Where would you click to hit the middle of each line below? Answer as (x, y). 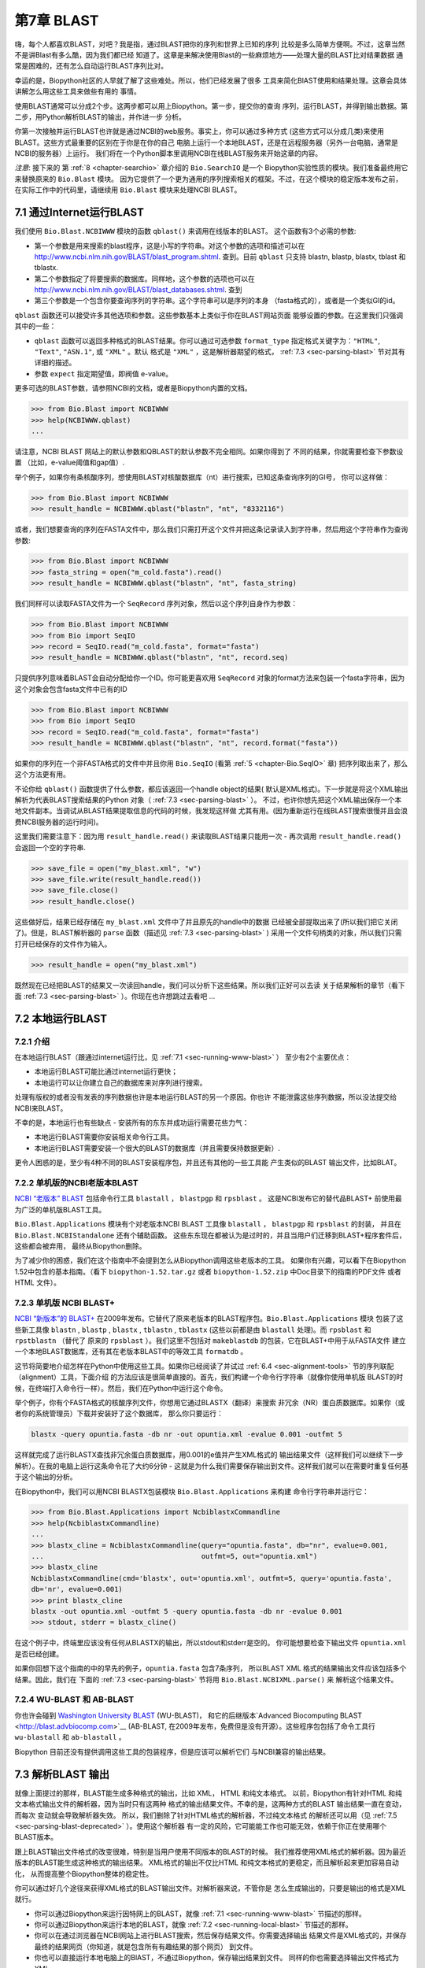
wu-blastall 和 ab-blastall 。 (70, 1737)
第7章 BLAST (57, 20)
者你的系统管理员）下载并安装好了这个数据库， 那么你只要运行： (119, 1414)
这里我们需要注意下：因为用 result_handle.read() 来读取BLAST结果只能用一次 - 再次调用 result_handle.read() (208, 836)
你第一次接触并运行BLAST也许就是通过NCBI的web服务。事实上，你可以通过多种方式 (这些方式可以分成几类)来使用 (200, 131)
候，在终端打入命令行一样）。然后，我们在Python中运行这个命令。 (121, 1388)
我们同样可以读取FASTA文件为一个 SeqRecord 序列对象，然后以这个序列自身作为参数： (156, 604)
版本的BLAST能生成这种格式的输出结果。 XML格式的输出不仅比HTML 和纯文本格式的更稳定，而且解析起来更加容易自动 (207, 1863)
